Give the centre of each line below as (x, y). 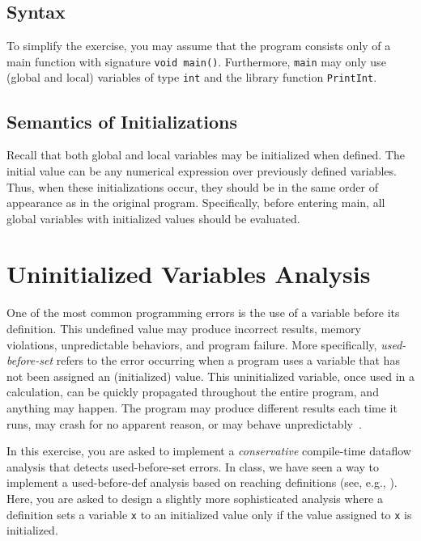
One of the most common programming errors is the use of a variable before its (203, 313)
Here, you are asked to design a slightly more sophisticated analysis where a (195, 498)
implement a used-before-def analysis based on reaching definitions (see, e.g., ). (202, 482)
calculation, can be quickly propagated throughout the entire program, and (193, 392)
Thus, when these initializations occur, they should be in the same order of (193, 186)
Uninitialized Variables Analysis (189, 274)
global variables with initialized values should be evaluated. (153, 218)
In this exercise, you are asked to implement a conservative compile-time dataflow (209, 451)
